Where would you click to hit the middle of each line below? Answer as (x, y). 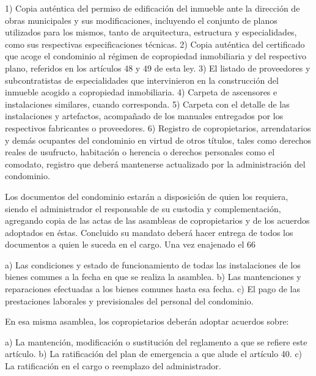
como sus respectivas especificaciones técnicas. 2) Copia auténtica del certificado (155, 44)
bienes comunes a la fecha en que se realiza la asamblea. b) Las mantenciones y (153, 277)
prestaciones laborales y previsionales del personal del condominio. (129, 300)
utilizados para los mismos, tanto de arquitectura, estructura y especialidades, (151, 32)
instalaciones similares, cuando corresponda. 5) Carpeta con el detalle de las (147, 104)
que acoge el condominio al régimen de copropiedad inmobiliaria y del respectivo (156, 56)
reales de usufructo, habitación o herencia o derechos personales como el (140, 152)
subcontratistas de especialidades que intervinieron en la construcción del (142, 80)
